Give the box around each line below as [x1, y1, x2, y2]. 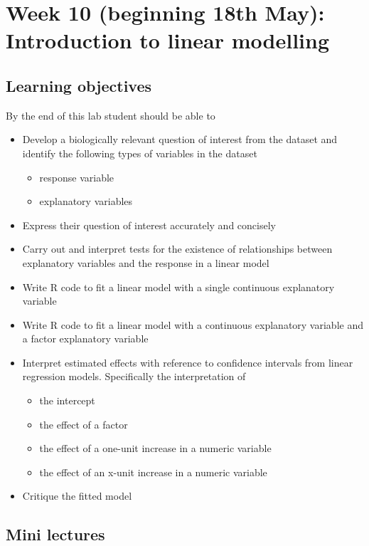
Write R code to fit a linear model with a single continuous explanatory [22, 279, 335, 294]
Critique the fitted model [22, 488, 132, 503]
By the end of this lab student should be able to [6, 107, 215, 122]
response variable [39, 169, 114, 184]
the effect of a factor [39, 416, 128, 431]
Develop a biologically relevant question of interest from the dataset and [22, 132, 338, 147]
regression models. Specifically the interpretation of [22, 369, 246, 384]
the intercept [39, 393, 95, 408]
